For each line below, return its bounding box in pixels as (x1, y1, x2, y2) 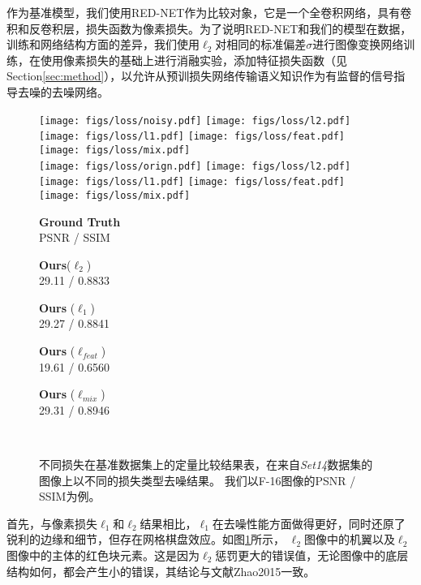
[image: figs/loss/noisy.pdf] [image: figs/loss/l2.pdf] (39, 114, 351, 127)
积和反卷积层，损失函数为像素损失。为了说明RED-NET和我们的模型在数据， (6, 19, 412, 37)
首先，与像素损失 (6, 514, 97, 531)
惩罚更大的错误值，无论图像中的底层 (215, 547, 409, 563)
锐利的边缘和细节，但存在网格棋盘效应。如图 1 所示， (6, 531, 285, 548)
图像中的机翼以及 (303, 531, 395, 548)
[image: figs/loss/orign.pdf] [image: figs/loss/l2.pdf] (39, 160, 351, 172)
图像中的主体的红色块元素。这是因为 (6, 547, 200, 563)
